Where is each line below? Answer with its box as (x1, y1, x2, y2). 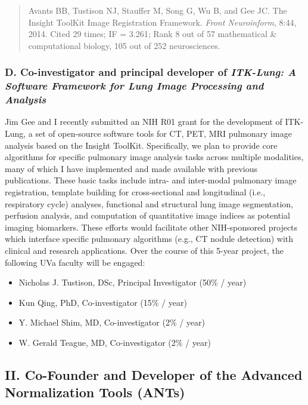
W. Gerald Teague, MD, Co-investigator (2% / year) (18, 336, 211, 348)
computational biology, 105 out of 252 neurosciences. (28, 39, 220, 51)
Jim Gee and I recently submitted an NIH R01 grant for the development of (5, 115, 282, 128)
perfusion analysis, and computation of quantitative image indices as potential (5, 209, 290, 222)
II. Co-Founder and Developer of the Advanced (5, 365, 303, 383)
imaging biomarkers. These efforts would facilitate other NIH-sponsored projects (5, 220, 298, 233)
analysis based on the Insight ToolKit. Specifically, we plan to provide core (5, 139, 278, 151)
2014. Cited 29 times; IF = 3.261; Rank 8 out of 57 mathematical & (28, 27, 277, 40)
